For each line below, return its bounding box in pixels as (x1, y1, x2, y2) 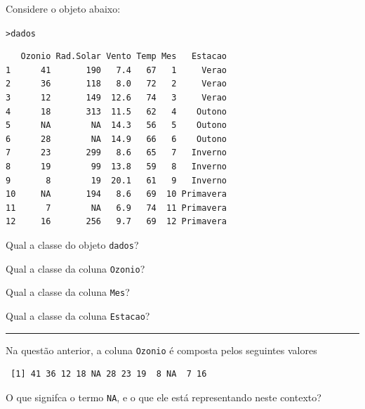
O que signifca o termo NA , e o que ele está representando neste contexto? (6, 389, 321, 404)
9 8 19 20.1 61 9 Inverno (6, 175, 227, 186)
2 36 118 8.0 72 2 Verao (6, 79, 227, 89)
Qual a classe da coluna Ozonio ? (6, 261, 145, 275)
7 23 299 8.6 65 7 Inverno (6, 148, 227, 158)
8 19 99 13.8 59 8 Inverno (6, 162, 227, 171)
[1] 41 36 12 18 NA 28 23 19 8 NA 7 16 (11, 369, 207, 379)
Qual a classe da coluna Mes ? (6, 285, 130, 299)
